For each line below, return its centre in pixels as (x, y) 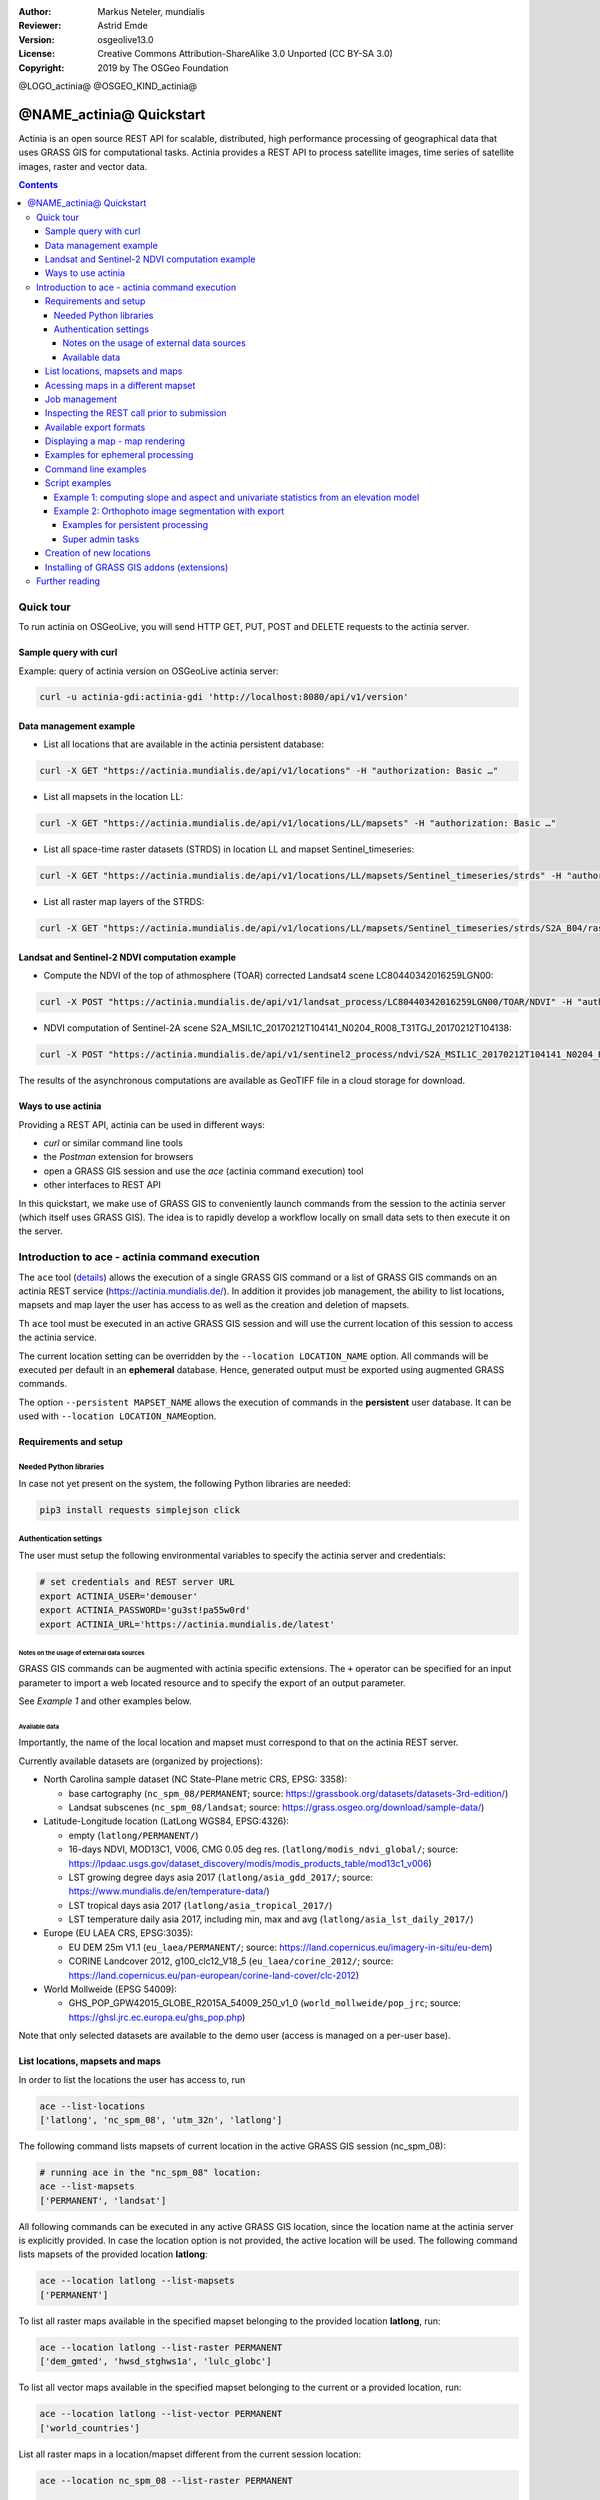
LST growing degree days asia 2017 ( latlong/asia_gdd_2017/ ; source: (221, 1877)
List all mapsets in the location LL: (113, 797)
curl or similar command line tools (113, 1143)
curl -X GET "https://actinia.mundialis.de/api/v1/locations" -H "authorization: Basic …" (269, 771)
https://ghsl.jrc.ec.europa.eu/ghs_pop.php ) (157, 2017)
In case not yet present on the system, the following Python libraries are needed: (184, 1484)
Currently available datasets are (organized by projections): (141, 1761)
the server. (41, 1231)
